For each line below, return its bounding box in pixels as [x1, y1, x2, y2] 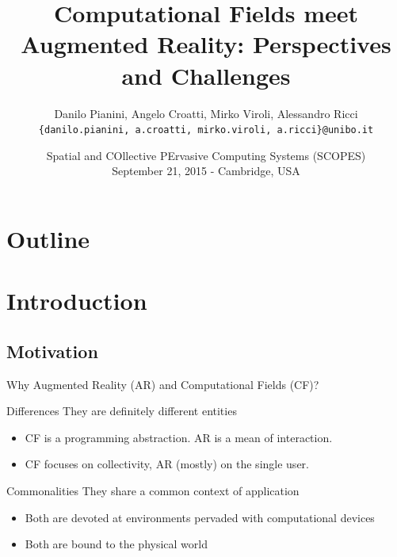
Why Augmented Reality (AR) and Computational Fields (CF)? [6, 376, 319, 392]
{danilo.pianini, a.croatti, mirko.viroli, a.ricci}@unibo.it [38, 124, 374, 136]
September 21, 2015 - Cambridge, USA [112, 162, 300, 179]
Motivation [6, 338, 98, 363]
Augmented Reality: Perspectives [21, 28, 391, 60]
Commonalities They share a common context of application [6, 483, 300, 499]
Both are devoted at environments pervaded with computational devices [25, 509, 375, 525]
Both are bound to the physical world [25, 536, 208, 552]
